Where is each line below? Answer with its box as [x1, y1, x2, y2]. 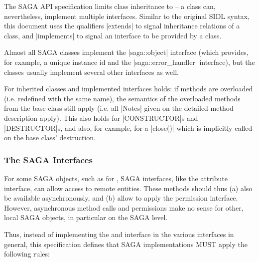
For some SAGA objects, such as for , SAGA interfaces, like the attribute [4, 173, 228, 183]
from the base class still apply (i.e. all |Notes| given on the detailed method [4, 103, 234, 113]
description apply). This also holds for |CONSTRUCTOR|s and [4, 112, 198, 123]
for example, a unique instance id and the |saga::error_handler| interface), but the [4, 56, 255, 67]
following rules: [4, 249, 50, 259]
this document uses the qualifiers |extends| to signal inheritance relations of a [4, 20, 240, 31]
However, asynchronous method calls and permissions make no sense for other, [4, 202, 244, 213]
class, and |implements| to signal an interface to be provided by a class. [4, 30, 222, 40]
